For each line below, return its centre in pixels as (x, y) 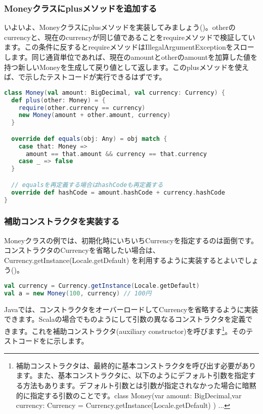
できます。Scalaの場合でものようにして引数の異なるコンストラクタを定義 (125, 319)
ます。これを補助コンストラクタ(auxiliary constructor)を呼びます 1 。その (128, 330)
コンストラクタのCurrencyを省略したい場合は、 (82, 250)
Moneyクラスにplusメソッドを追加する (81, 8)
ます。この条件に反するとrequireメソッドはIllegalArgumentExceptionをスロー (129, 47)
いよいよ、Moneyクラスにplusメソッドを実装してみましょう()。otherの (120, 27)
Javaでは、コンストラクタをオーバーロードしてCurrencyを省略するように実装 (131, 309)
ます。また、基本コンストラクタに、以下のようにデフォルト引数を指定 (132, 375)
